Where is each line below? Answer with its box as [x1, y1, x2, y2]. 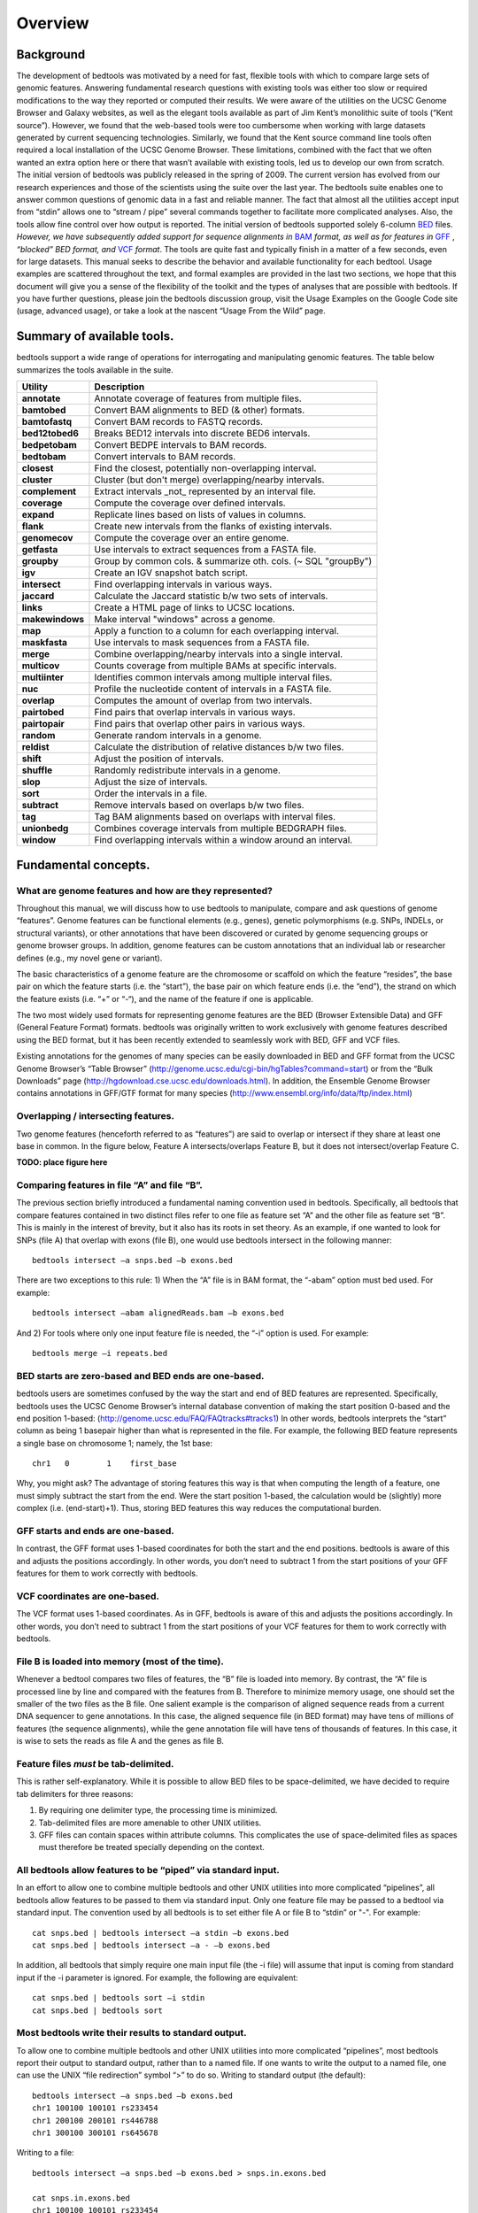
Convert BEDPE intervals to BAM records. [94, 439, 267, 451]
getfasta [21, 544, 58, 556]
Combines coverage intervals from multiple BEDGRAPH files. [94, 822, 347, 835]
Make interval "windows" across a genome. [94, 613, 276, 626]
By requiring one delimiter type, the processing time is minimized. [38, 1805, 278, 1816]
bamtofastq [21, 416, 73, 428]
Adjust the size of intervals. [94, 775, 208, 788]
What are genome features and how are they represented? [16, 884, 274, 897]
